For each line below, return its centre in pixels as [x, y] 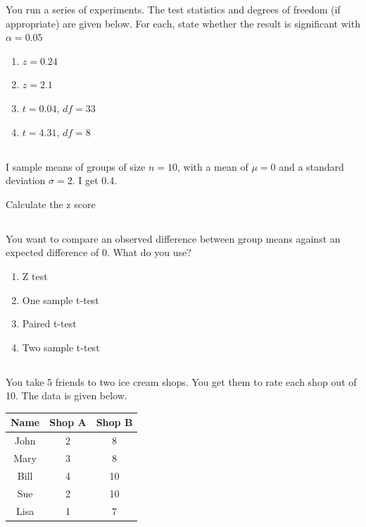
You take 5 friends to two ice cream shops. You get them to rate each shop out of [181, 381]
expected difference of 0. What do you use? [99, 252]
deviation [26, 180]
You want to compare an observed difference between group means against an [173, 238]
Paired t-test [49, 323]
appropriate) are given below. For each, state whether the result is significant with [183, 23]
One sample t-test [61, 299]
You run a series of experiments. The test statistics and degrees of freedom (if [173, 9]
